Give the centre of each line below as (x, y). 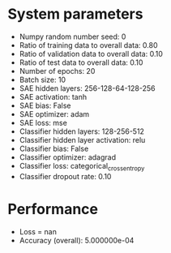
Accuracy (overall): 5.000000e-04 (77, 240)
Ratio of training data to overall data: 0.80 (88, 45)
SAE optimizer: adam (54, 114)
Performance (53, 209)
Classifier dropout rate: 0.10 (65, 176)
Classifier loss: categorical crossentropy (82, 167)
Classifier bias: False (54, 148)
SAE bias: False (45, 105)
